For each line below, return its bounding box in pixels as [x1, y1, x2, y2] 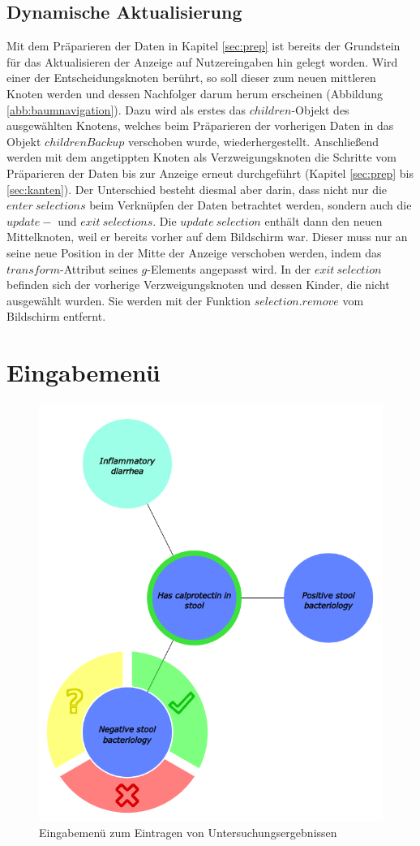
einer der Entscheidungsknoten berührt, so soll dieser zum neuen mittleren [6, 69, 376, 86]
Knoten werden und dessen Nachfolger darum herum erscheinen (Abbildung [6, 84, 384, 101]
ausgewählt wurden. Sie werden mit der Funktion [6, 291, 251, 309]
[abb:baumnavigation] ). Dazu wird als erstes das [6, 101, 246, 118]
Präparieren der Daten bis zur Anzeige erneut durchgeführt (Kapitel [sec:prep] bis [6, 164, 414, 181]
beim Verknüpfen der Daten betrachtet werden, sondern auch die [89, 196, 412, 214]
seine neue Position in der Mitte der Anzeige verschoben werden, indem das [6, 244, 382, 261]
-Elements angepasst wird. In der [147, 260, 311, 277]
